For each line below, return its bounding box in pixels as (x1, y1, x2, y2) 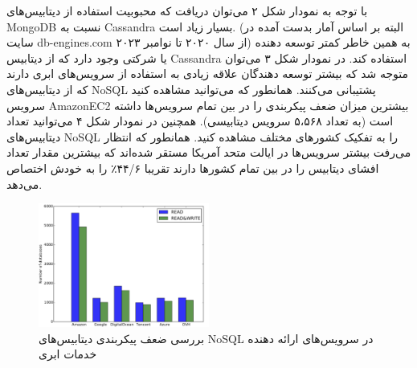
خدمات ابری (39, 346, 97, 362)
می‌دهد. (6, 175, 43, 192)
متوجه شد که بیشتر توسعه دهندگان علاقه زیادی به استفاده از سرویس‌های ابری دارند (6, 65, 409, 82)
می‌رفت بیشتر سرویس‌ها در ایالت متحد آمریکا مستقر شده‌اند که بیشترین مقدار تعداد (6, 144, 411, 161)
